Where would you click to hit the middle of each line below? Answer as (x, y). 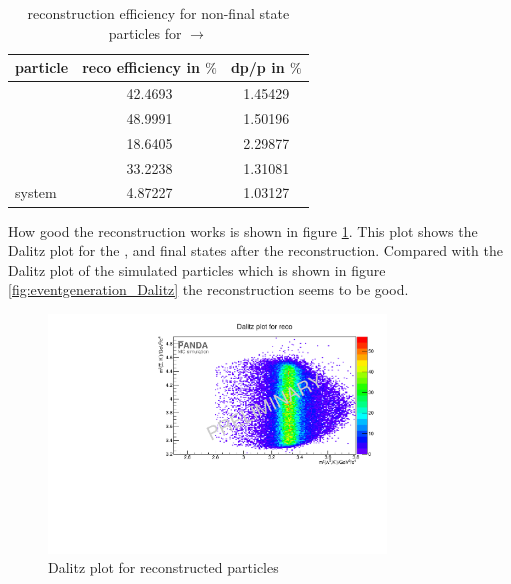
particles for (145, 32)
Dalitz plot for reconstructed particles (163, 567)
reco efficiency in (141, 67)
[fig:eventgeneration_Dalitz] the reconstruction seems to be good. (208, 289)
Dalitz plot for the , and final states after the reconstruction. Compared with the (255, 250)
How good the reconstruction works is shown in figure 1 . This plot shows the (243, 230)
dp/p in (257, 67)
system (36, 192)
